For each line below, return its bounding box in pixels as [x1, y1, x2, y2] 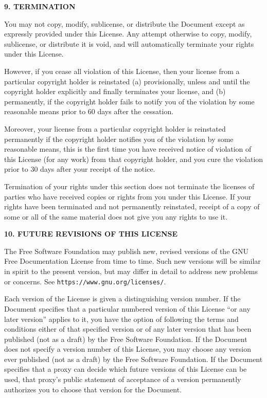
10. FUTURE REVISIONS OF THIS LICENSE [4, 228, 178, 239]
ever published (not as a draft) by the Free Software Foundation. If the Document [4, 353, 263, 364]
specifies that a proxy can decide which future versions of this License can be [4, 364, 247, 374]
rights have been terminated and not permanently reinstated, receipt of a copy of [4, 201, 260, 212]
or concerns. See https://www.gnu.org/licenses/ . [4, 276, 166, 286]
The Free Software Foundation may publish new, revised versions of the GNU [4, 245, 249, 256]
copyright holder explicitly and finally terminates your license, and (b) [4, 86, 226, 97]
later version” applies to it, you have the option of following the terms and [4, 313, 239, 324]
